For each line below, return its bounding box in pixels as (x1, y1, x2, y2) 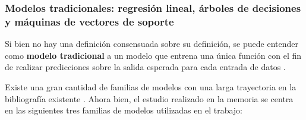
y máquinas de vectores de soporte (5, 14, 174, 29)
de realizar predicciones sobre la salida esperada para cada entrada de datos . (5, 61, 286, 73)
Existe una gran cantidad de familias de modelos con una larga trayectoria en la (5, 80, 296, 93)
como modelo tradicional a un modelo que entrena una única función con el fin (5, 49, 302, 61)
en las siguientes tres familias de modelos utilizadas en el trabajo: (5, 104, 242, 116)
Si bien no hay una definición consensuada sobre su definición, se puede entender (5, 37, 298, 50)
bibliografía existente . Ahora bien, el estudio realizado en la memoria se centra (5, 92, 294, 105)
